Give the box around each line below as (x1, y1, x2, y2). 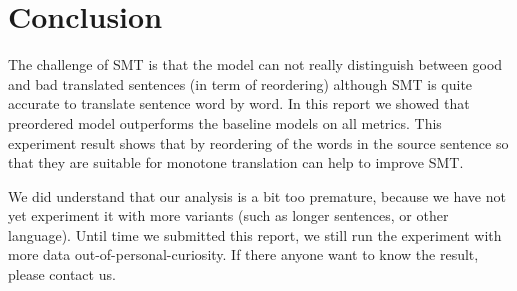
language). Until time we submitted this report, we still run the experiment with (8, 224, 502, 245)
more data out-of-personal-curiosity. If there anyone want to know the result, (8, 244, 479, 265)
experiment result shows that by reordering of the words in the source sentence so (8, 132, 509, 153)
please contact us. (8, 264, 116, 285)
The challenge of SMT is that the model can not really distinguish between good (8, 54, 503, 75)
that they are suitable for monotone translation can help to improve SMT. (8, 152, 464, 173)
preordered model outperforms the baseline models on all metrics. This (8, 112, 442, 133)
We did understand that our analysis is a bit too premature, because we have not (8, 185, 506, 206)
